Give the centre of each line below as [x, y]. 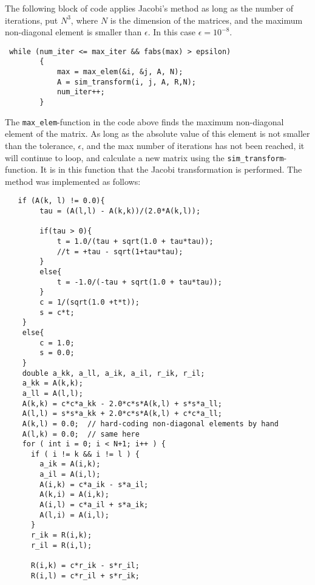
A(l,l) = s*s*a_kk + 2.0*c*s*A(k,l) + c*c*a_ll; [122, 414]
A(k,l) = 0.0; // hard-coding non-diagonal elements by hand [151, 424]
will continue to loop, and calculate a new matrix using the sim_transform [144, 157]
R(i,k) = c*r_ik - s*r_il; [85, 566]
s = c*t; [57, 312]
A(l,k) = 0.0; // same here [81, 434]
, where [84, 20]
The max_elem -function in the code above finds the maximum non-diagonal [144, 121]
